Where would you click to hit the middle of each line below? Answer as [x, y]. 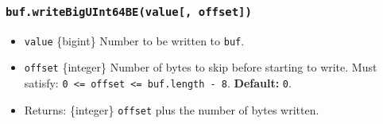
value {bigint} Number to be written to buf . [134, 40]
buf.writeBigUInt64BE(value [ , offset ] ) [129, 12]
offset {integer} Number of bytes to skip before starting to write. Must [201, 67]
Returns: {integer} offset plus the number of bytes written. [172, 109]
